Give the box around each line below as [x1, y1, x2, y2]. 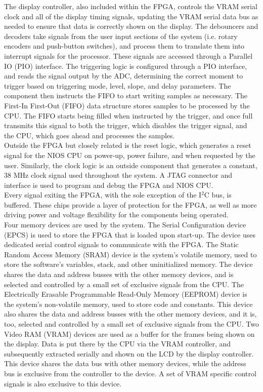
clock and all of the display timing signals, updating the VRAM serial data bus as [4, 11, 258, 21]
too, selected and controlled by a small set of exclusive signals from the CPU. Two [4, 319, 259, 329]
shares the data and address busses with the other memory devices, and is [4, 269, 234, 280]
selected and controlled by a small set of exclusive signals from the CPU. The [4, 279, 244, 289]
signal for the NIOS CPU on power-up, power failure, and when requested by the [4, 149, 255, 160]
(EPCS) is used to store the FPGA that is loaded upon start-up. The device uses [4, 229, 255, 240]
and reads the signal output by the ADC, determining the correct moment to [4, 70, 243, 81]
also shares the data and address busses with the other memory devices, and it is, [4, 308, 257, 319]
